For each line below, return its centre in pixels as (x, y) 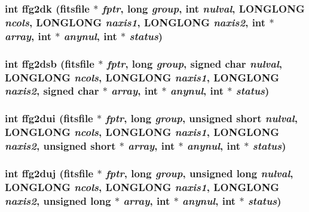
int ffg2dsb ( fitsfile (50, 63)
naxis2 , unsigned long (58, 200)
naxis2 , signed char (52, 91)
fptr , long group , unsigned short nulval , (201, 118)
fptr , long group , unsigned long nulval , (199, 173)
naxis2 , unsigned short (60, 146)
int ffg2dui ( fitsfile (49, 118)
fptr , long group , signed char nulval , (194, 63)
